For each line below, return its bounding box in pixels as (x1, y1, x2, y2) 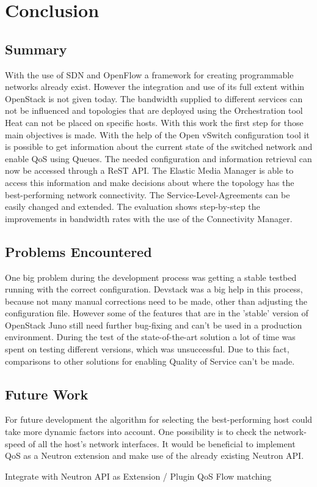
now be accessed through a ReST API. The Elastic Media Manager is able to (5, 164, 294, 177)
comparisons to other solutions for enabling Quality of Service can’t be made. (5, 354, 295, 367)
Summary (5, 39, 67, 58)
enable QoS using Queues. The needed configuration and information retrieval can (5, 152, 312, 165)
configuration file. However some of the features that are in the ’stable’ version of (5, 307, 308, 319)
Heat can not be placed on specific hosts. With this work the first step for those (5, 116, 304, 128)
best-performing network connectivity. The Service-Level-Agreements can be (5, 188, 290, 201)
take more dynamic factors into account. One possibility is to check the (5, 425, 271, 438)
